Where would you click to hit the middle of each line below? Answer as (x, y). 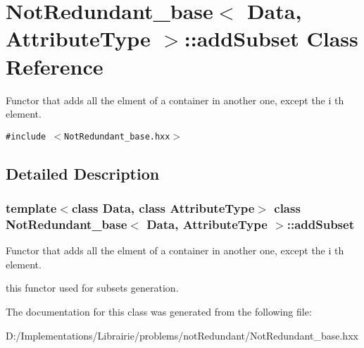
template (31, 208)
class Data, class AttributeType (163, 208)
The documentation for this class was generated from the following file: (159, 312)
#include (26, 136)
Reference (55, 66)
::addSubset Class (271, 38)
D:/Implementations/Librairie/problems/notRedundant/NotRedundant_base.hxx (182, 335)
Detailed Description (83, 173)
